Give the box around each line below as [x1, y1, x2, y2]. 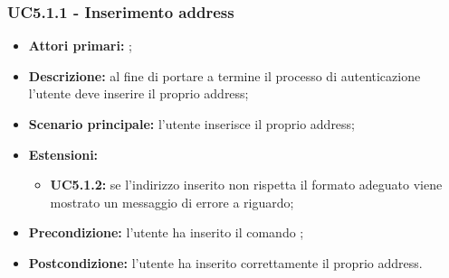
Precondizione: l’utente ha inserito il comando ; [28, 223, 304, 242]
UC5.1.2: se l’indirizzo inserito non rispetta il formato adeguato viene [50, 175, 443, 194]
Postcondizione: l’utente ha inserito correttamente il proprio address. [28, 253, 423, 272]
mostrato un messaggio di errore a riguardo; [50, 192, 294, 211]
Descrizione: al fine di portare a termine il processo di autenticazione [28, 66, 421, 85]
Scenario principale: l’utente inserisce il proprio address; [28, 115, 356, 133]
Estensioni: [28, 144, 99, 163]
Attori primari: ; [28, 36, 132, 55]
